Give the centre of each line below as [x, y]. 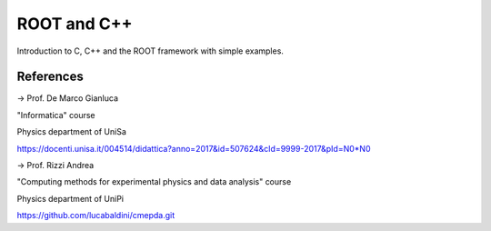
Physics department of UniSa [72, 132]
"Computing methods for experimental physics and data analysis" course [154, 182]
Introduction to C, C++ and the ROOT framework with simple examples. [150, 51]
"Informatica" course [56, 115]
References [50, 77]
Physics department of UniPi [70, 198]
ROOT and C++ [75, 24]
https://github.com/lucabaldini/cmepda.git [96, 216]
